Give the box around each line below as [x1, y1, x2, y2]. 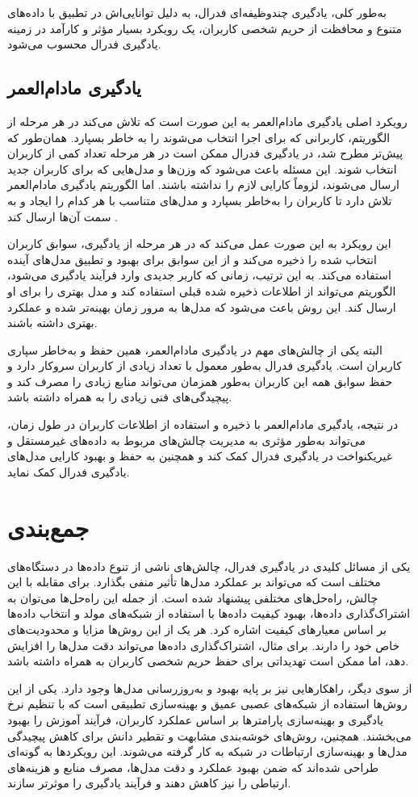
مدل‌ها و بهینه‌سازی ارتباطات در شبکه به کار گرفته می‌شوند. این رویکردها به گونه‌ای [7, 743, 408, 760]
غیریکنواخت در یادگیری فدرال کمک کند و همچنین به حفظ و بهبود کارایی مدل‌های [7, 447, 392, 464]
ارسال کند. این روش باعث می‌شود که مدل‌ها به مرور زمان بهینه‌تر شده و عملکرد [7, 298, 396, 315]
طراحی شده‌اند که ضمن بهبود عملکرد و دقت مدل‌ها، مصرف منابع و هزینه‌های [7, 758, 379, 775]
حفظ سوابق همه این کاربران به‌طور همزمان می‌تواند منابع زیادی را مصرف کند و [7, 372, 393, 389]
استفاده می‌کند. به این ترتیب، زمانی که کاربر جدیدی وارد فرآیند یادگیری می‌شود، [7, 266, 391, 283]
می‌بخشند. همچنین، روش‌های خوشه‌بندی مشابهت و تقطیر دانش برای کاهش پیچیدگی [7, 727, 412, 744]
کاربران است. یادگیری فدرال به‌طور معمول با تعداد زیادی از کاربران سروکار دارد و [7, 357, 402, 374]
